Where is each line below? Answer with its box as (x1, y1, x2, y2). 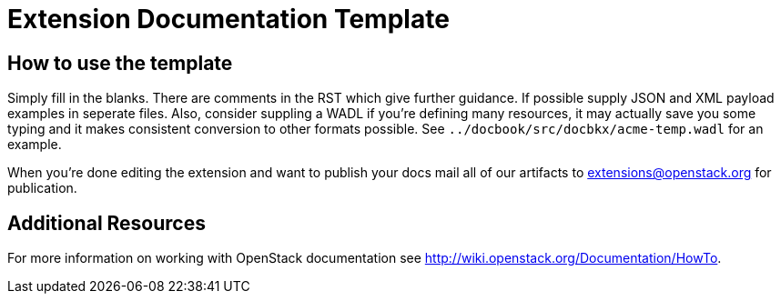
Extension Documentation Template (7, 4, 450, 35)
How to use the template (7, 51, 233, 75)
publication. (7, 180, 77, 196)
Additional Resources (7, 211, 206, 235)
